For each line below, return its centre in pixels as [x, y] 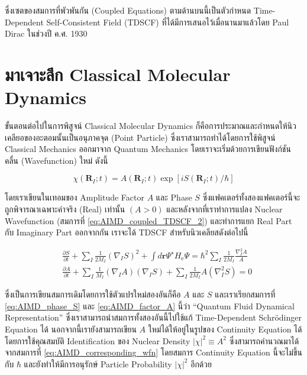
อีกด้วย [201, 363]
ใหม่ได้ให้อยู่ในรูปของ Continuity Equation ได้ [225, 329]
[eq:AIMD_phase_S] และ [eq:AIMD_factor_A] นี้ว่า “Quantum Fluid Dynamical [150, 306]
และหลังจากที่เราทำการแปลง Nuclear [224, 209]
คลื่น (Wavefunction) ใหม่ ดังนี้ [56, 160]
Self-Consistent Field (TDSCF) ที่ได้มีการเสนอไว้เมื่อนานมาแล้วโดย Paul [168, 22]
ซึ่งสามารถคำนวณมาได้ [264, 340]
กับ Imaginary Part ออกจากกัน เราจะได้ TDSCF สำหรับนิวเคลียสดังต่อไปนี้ [127, 232]
